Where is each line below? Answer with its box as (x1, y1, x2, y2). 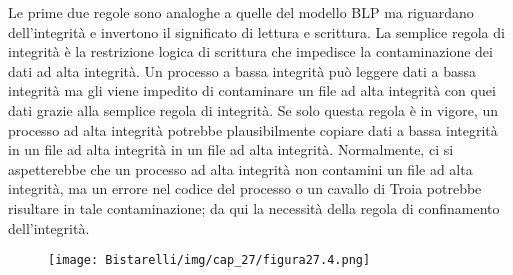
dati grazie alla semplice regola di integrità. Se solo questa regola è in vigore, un (8, 99, 499, 120)
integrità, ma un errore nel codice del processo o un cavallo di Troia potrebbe (8, 178, 482, 199)
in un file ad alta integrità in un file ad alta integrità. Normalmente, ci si (8, 139, 454, 160)
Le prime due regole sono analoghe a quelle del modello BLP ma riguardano (8, 2, 474, 22)
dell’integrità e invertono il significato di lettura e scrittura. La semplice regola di (8, 21, 505, 42)
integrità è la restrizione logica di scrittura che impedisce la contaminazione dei (8, 41, 493, 62)
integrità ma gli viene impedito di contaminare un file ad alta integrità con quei (8, 80, 496, 101)
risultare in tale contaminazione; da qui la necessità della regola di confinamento (8, 197, 500, 218)
